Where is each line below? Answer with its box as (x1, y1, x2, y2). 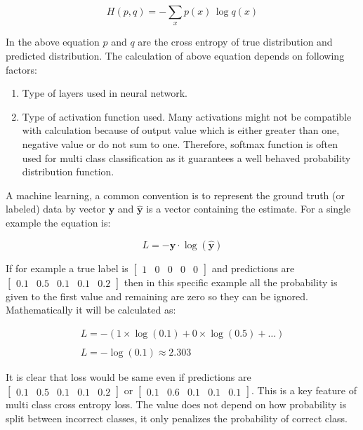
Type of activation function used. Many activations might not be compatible (22, 109, 352, 123)
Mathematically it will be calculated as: (6, 302, 176, 317)
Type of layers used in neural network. (22, 86, 187, 100)
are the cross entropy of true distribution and (138, 34, 333, 49)
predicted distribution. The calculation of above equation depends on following (6, 48, 345, 62)
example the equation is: (6, 215, 111, 229)
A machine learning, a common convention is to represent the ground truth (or (6, 187, 345, 202)
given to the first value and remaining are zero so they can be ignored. (6, 288, 308, 303)
